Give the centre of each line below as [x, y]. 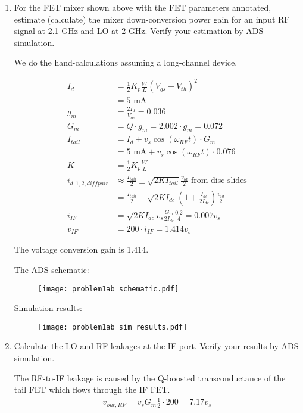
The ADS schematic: [51, 269]
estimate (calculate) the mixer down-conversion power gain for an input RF [152, 19]
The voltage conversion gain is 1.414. [81, 249]
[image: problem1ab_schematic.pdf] [108, 289]
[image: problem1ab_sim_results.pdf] [113, 327]
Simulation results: [48, 308]
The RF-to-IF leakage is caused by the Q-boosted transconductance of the [150, 378]
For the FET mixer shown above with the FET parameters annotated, [143, 7]
